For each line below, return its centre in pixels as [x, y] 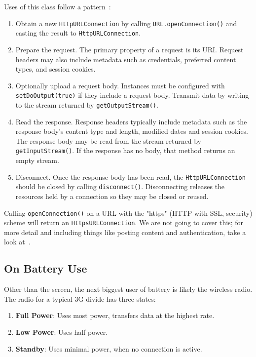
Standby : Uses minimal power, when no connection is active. [109, 348]
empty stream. [37, 160]
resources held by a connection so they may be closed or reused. [112, 196]
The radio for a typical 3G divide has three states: [80, 298]
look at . [17, 242]
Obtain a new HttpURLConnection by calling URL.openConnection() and [126, 23]
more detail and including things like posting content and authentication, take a [125, 232]
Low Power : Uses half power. [62, 332]
